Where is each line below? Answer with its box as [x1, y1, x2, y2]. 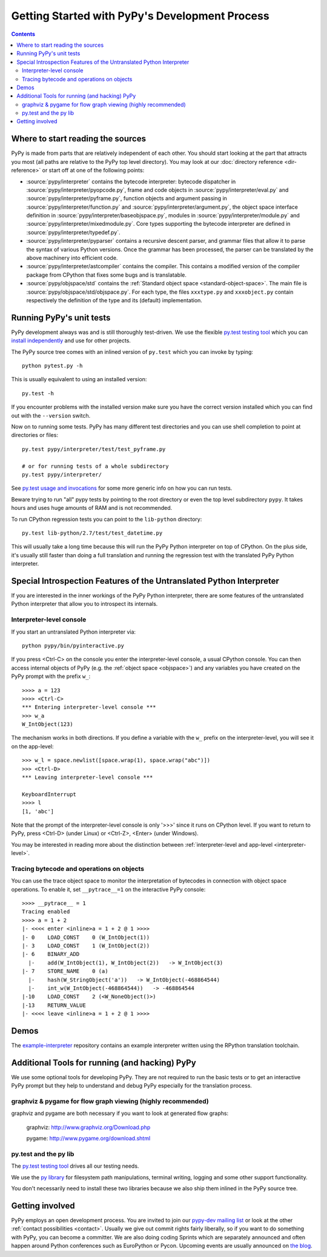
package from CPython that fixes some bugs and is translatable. [26, 271, 187, 279]
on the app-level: [11, 742, 54, 750]
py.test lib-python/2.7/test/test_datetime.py [22, 529, 163, 537]
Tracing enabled [22, 908, 70, 915]
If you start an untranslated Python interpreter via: [11, 628, 136, 635]
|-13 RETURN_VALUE [22, 1001, 86, 1009]
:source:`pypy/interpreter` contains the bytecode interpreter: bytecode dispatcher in [26, 178, 236, 185]
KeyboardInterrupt [22, 791, 77, 798]
